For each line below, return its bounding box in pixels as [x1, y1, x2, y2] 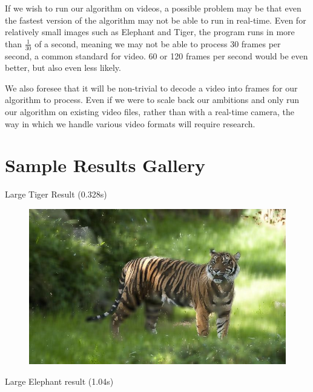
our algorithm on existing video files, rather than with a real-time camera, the [5, 105, 294, 118]
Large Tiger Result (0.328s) [5, 188, 107, 201]
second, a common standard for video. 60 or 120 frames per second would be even [5, 49, 308, 62]
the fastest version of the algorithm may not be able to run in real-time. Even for [5, 13, 306, 26]
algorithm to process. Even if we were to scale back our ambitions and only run [5, 93, 300, 106]
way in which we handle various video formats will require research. [5, 117, 255, 130]
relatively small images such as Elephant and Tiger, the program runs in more [5, 25, 295, 38]
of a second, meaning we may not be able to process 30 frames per [35, 37, 281, 50]
